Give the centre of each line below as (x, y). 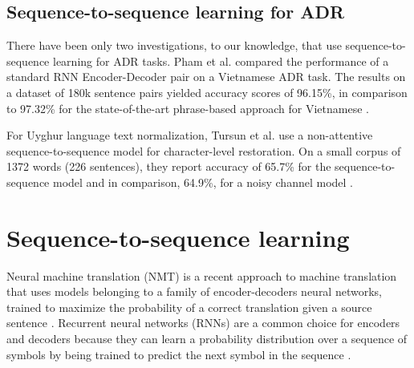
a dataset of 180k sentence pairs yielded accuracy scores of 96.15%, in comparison (207, 92)
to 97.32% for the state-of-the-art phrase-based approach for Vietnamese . (188, 108)
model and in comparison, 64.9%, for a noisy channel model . (203, 182)
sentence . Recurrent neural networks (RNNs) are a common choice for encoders (203, 323)
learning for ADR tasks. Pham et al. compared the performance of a (221, 61)
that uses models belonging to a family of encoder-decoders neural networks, (194, 291)
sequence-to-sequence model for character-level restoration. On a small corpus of (204, 150)
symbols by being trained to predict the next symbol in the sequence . (179, 354)
